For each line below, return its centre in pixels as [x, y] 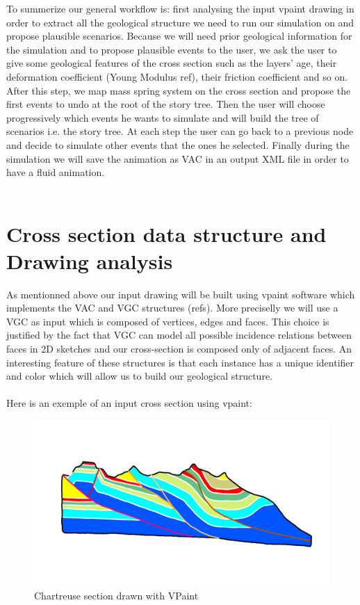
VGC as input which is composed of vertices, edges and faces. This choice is [168, 321]
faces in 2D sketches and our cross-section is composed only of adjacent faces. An [179, 348]
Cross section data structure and [166, 233]
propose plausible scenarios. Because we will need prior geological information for [179, 36]
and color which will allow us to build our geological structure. [139, 376]
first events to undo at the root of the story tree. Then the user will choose [166, 104]
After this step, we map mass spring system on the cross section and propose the [179, 90]
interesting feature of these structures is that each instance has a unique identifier [180, 362]
